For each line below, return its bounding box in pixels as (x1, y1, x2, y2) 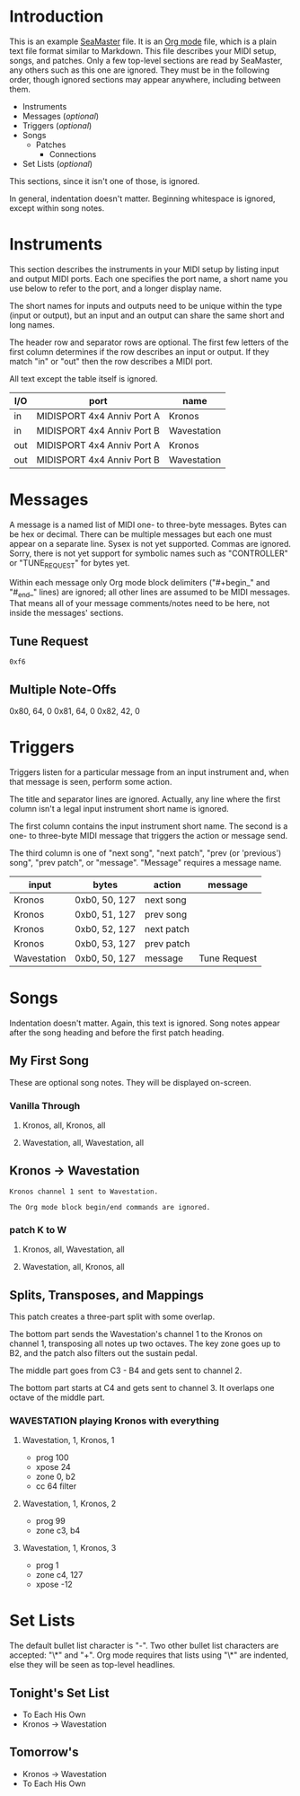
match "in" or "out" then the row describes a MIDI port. (9, 356, 213, 366)
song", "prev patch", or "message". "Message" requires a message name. (9, 857, 282, 867)
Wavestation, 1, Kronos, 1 (22, 1435, 115, 1446)
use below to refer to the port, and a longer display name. (9, 283, 223, 294)
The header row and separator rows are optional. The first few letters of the (9, 337, 289, 348)
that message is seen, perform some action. (9, 776, 172, 787)
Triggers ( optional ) (22, 119, 93, 131)
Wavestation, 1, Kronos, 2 (22, 1498, 117, 1510)
